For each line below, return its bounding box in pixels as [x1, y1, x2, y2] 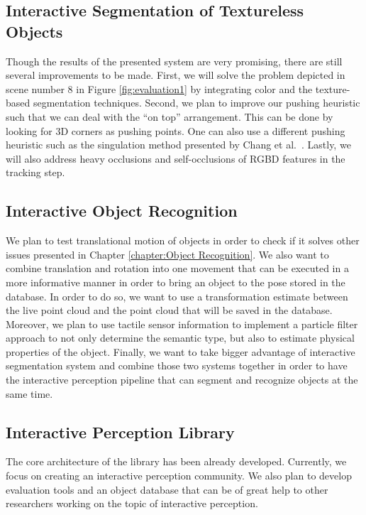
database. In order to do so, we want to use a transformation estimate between [6, 288, 348, 303]
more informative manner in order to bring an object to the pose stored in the [6, 274, 345, 289]
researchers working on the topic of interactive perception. [6, 496, 258, 511]
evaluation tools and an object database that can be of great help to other [6, 482, 328, 497]
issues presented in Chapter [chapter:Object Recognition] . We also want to [6, 246, 329, 261]
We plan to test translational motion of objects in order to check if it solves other [6, 233, 360, 248]
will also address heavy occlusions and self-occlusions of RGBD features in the [6, 151, 345, 166]
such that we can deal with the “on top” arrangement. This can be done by [6, 109, 333, 124]
